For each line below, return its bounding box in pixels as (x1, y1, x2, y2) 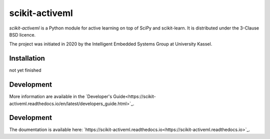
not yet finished (9, 67, 42, 73)
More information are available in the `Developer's (9, 93, 112, 99)
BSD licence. (9, 31, 36, 37)
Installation (9, 54, 45, 62)
